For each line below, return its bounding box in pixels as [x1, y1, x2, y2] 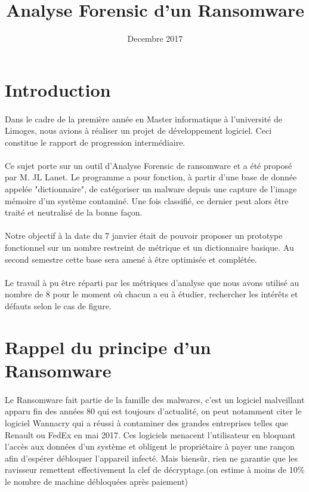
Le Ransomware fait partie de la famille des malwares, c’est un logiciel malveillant [5, 393, 305, 405]
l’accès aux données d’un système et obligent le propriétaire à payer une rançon [5, 440, 295, 453]
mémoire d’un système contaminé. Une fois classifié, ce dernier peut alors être [5, 194, 289, 207]
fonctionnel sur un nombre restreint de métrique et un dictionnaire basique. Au [5, 241, 294, 254]
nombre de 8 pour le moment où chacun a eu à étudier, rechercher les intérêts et [5, 288, 298, 300]
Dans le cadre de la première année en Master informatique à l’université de [5, 112, 282, 125]
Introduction [5, 77, 111, 102]
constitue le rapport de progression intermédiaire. [5, 136, 186, 148]
